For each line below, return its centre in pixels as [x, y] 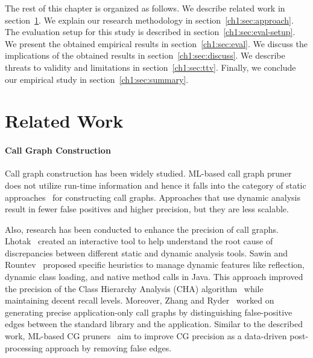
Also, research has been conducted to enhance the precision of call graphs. [142, 229]
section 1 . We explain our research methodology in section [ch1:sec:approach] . [149, 20]
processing [24, 347]
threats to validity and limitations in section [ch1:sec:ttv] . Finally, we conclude [150, 67]
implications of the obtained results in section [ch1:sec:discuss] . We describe [145, 55]
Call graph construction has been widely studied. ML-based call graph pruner [148, 173]
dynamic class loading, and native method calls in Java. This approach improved [154, 277]
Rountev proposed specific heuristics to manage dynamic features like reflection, [155, 265]
